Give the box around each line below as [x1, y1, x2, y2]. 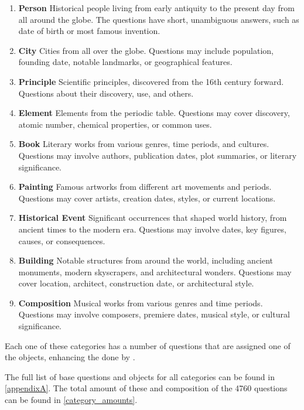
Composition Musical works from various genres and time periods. [18, 296, 263, 309]
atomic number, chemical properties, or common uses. [18, 118, 212, 130]
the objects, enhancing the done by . [5, 351, 135, 363]
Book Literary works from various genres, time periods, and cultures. [18, 138, 269, 150]
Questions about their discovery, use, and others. [18, 87, 194, 99]
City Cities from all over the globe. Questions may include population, [18, 44, 274, 56]
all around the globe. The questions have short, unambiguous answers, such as [18, 13, 299, 25]
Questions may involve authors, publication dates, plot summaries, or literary [18, 149, 297, 161]
